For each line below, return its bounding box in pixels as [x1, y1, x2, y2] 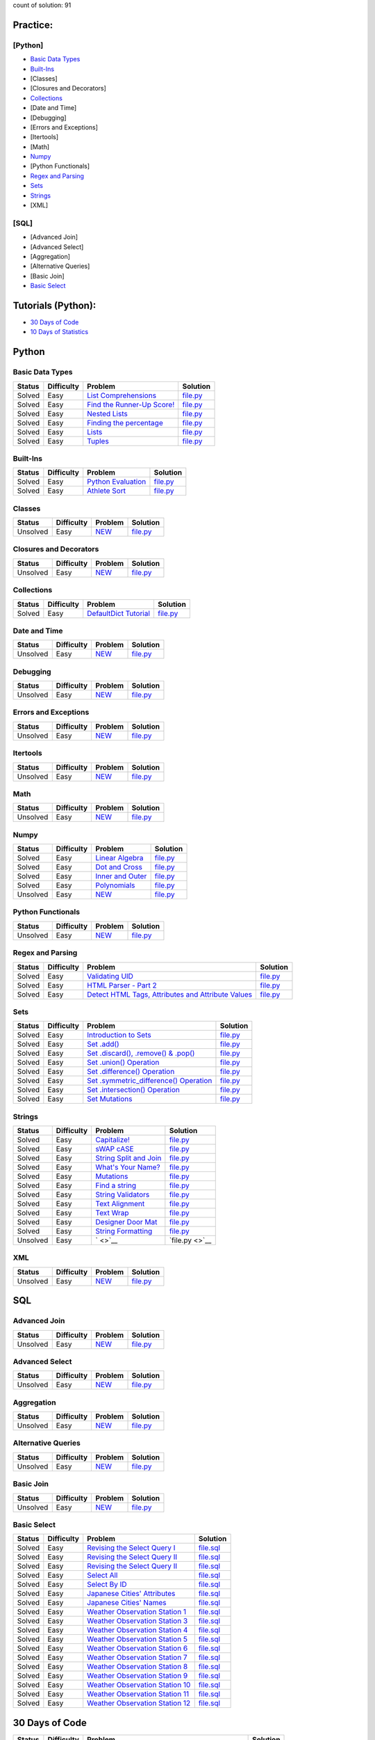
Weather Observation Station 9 [87, 1671, 188, 1681]
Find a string [95, 1180, 137, 1190]
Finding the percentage [87, 418, 163, 427]
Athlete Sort [87, 486, 126, 496]
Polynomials [95, 880, 135, 890]
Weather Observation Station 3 [87, 1616, 188, 1626]
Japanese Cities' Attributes [87, 1589, 176, 1599]
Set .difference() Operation [87, 1067, 175, 1077]
